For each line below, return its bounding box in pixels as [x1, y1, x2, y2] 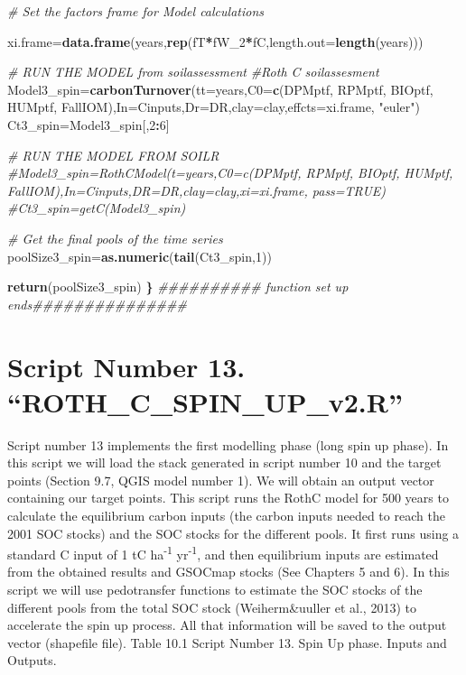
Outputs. [7, 651, 57, 670]
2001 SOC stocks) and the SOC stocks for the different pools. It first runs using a [7, 523, 460, 542]
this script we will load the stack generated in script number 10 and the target [7, 453, 442, 472]
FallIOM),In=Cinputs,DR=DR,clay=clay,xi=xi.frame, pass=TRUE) [7, 180, 387, 199]
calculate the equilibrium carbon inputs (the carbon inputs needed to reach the [7, 506, 445, 524]
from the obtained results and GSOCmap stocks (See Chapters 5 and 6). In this [7, 562, 450, 581]
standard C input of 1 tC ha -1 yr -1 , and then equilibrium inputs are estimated [7, 542, 439, 563]
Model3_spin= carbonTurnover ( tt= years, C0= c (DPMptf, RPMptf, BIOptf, [7, 79, 433, 98]
